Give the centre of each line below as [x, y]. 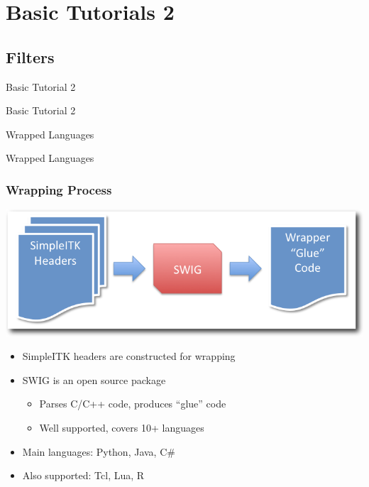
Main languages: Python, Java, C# [99, 451]
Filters [30, 56]
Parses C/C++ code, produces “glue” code [133, 404]
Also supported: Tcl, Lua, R [83, 475]
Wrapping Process [59, 189]
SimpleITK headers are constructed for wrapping [129, 356]
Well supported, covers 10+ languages [122, 428]
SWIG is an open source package [94, 379]
